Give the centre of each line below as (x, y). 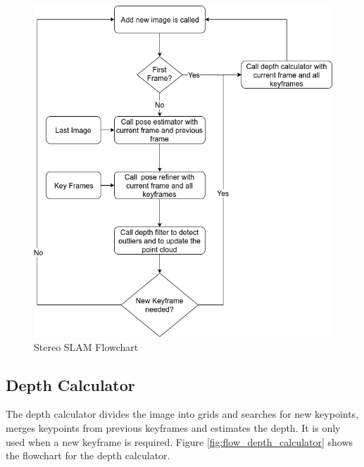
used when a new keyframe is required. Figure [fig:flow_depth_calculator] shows (180, 441)
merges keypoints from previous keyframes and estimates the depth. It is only (173, 428)
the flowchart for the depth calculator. (88, 455)
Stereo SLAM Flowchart (86, 346)
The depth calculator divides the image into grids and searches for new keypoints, (182, 414)
